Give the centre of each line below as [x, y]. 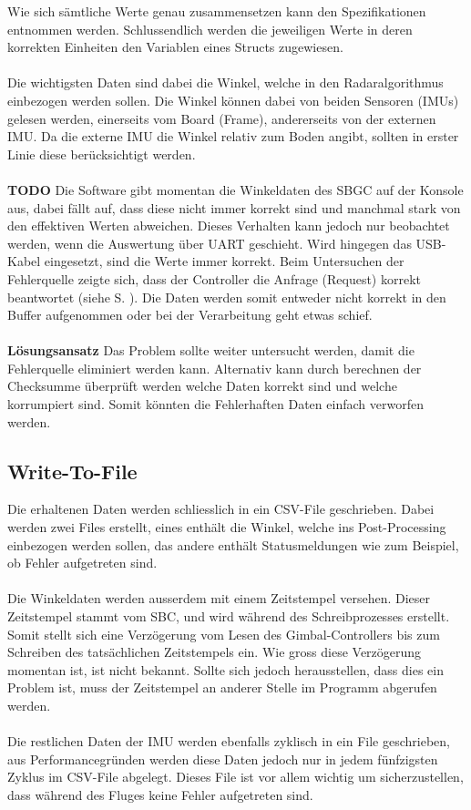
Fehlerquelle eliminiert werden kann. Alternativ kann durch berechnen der [215, 368]
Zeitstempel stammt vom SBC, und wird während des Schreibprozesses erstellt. [229, 616]
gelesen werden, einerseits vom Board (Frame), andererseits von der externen [222, 118]
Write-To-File [72, 471]
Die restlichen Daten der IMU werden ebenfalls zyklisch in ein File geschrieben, [229, 741]
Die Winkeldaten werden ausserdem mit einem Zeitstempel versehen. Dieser [219, 598]
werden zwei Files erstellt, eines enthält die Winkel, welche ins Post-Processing [227, 527]
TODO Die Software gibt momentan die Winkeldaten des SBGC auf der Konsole [235, 189]
